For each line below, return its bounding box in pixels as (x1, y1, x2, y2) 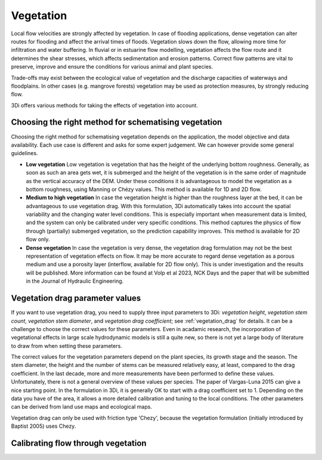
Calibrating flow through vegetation (11, 439, 147, 449)
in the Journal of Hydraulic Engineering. (26, 277, 124, 285)
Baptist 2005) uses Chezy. (11, 422, 76, 430)
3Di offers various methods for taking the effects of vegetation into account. (11, 101, 198, 109)
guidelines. (11, 150, 38, 157)
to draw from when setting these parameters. (11, 342, 122, 349)
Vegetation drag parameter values (11, 293, 141, 304)
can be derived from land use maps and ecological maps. (11, 403, 152, 410)
